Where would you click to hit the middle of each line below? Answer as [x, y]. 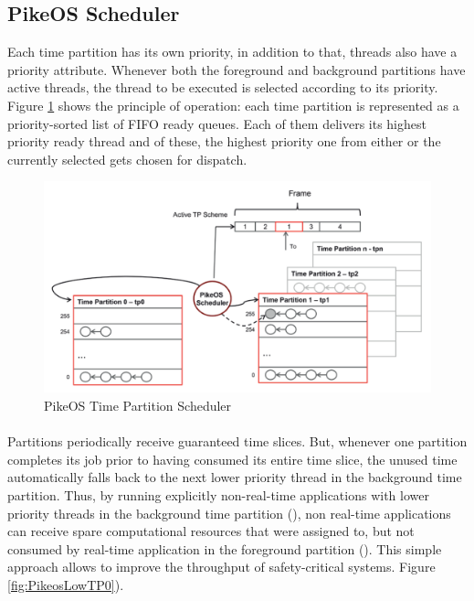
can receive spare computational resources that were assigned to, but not [211, 531]
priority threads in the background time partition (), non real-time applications [229, 513]
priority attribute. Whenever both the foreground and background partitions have [237, 69]
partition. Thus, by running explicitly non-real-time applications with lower [218, 494]
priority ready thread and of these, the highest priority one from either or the [224, 141]
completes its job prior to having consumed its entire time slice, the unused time [232, 459]
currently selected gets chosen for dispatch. [127, 159]
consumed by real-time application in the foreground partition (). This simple [225, 548]
